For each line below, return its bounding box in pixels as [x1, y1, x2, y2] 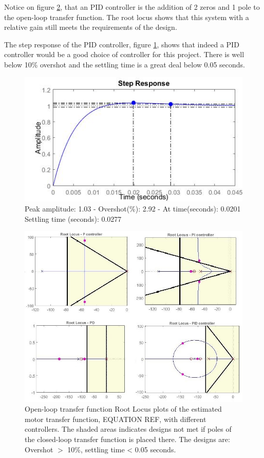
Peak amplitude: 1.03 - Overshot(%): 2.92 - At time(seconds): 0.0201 [25, 203, 241, 214]
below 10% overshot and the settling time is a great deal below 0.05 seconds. [4, 59, 246, 69]
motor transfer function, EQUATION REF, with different [25, 413, 206, 424]
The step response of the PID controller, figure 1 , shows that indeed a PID [4, 39, 239, 49]
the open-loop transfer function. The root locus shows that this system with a [4, 11, 249, 22]
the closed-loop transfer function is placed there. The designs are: [25, 434, 230, 445]
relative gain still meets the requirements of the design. [4, 22, 177, 32]
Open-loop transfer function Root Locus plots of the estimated [25, 403, 222, 414]
